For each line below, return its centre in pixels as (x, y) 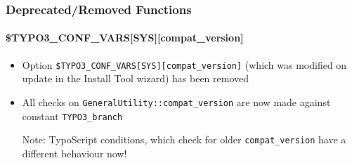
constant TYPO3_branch (72, 116)
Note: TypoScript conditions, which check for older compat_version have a (184, 139)
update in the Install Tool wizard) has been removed (136, 78)
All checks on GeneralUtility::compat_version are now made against (176, 102)
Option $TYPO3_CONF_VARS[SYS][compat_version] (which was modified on (184, 64)
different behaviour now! (74, 153)
